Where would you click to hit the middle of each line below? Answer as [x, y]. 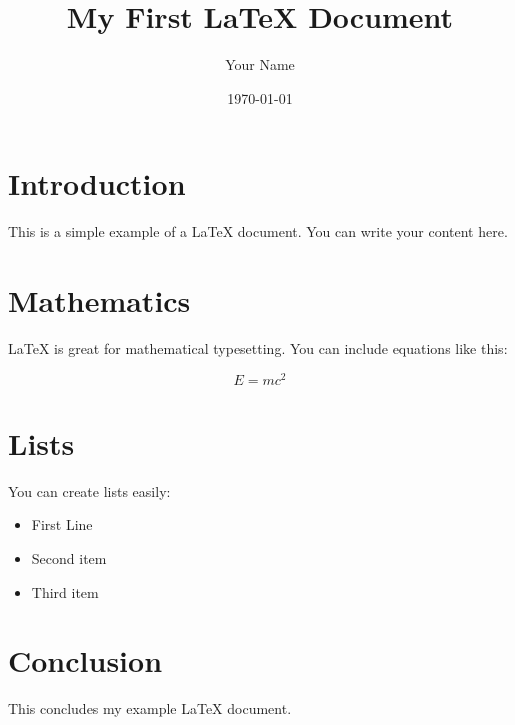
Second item [69, 557]
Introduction [97, 183]
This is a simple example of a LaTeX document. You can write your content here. [258, 231]
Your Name [260, 64]
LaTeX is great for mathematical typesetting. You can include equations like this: [258, 347]
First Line [62, 524]
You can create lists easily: [89, 490]
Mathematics [99, 300]
